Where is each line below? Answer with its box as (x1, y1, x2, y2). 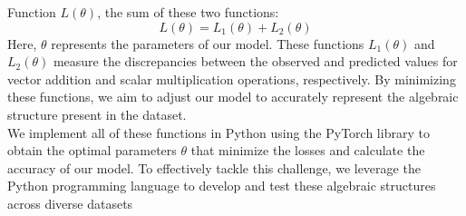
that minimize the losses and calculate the (190, 141, 425, 160)
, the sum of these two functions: (97, 3, 279, 21)
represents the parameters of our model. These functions (51, 34, 364, 53)
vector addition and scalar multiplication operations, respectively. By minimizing (7, 69, 456, 88)
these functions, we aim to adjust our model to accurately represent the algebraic (7, 87, 459, 106)
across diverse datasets (7, 193, 133, 212)
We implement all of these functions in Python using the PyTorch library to (7, 123, 430, 142)
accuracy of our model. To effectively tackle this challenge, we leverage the (7, 158, 421, 177)
